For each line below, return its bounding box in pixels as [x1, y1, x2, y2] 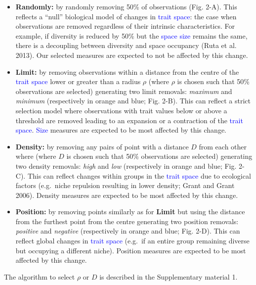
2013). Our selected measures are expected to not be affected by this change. [15, 49, 248, 60]
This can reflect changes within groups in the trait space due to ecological [27, 170, 251, 181]
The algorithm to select [4, 271, 75, 282]
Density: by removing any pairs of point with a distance [15, 141, 189, 151]
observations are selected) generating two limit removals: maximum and [15, 86, 232, 96]
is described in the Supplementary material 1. [99, 271, 238, 282]
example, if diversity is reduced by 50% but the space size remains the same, [15, 30, 248, 41]
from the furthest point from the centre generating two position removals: [15, 216, 239, 226]
